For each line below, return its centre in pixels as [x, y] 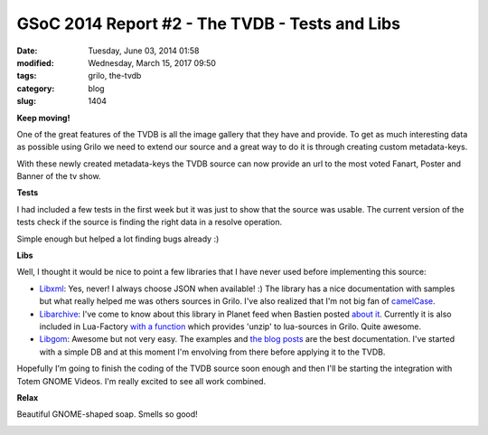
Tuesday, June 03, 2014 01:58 [144, 51]
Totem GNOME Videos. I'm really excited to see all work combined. [141, 381]
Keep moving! [43, 118]
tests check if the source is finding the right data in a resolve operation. [150, 222]
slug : [26, 101]
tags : [27, 76]
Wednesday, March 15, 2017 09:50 [152, 62]
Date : [27, 51]
